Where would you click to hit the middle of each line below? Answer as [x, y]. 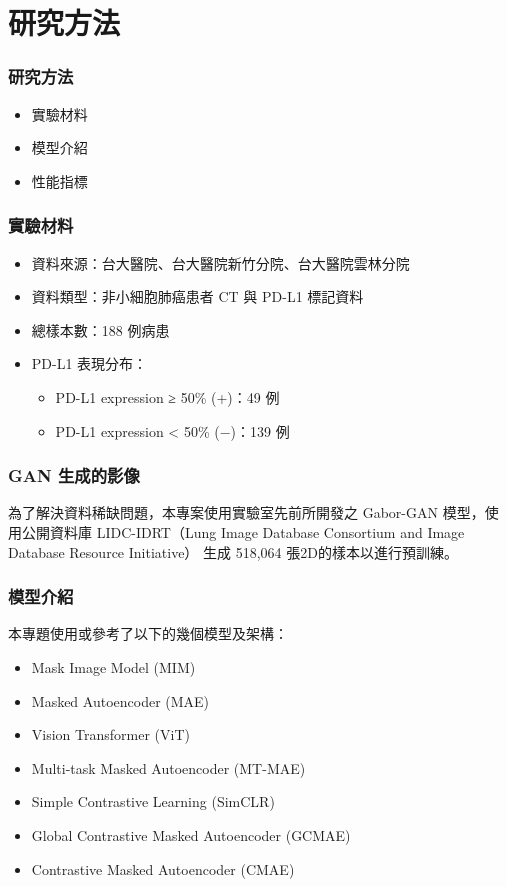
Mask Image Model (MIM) [113, 666]
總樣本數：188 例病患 [100, 329]
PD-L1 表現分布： [89, 363]
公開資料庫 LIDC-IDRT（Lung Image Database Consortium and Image [243, 531]
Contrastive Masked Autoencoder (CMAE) [163, 868]
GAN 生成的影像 [74, 475]
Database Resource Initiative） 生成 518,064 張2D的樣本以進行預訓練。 [233, 551]
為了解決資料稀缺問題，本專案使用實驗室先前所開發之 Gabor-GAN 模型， [246, 512]
